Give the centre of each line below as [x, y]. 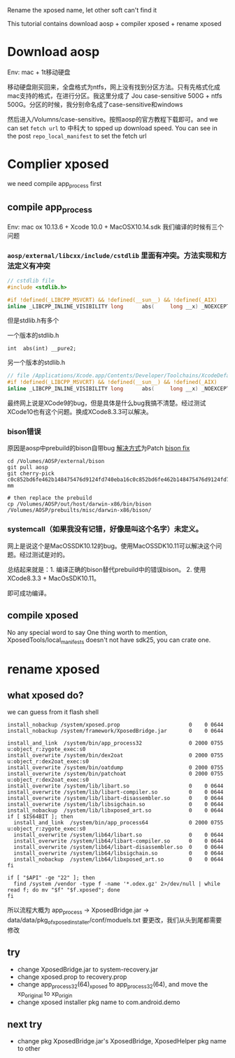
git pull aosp [28, 468]
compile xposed [43, 616]
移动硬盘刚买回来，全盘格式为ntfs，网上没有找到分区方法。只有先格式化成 [114, 87]
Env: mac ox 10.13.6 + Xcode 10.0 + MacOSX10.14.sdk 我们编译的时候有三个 [116, 227]
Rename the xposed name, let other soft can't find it [82, 10]
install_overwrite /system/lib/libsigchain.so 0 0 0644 [115, 805]
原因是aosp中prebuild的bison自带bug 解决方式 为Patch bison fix [99, 448]
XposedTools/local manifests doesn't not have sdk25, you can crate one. [109, 641]
